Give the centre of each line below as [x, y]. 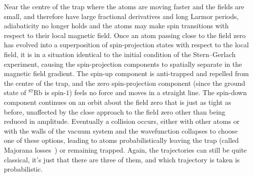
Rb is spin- [50, 92]
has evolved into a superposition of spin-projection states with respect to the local [126, 45]
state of [15, 92]
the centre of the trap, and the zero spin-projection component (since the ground [125, 83]
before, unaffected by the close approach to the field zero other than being [115, 111]
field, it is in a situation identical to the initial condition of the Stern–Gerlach [120, 54]
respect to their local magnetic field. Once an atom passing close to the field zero [125, 35]
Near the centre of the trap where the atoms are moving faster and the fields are [124, 6]
